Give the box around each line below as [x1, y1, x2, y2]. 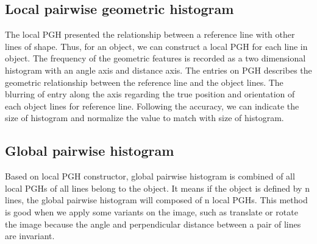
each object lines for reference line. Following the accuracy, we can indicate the [5, 99, 299, 112]
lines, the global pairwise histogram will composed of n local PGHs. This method [5, 193, 308, 206]
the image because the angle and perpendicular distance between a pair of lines [5, 217, 301, 230]
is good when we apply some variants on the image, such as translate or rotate [5, 205, 298, 218]
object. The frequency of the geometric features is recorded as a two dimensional [5, 52, 306, 64]
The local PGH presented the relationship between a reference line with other [5, 28, 295, 41]
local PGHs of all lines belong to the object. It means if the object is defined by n [5, 181, 310, 194]
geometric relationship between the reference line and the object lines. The [5, 75, 283, 88]
